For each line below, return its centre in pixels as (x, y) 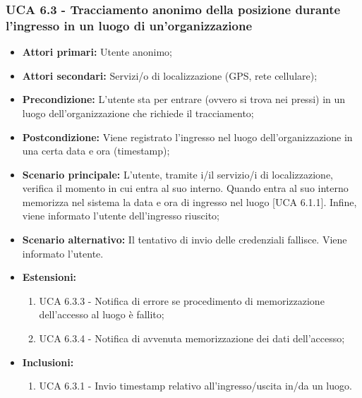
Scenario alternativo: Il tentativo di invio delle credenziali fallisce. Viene (185, 240)
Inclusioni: (48, 362)
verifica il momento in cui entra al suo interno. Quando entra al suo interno (185, 188)
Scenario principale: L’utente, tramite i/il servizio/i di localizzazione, (177, 174)
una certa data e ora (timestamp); (96, 151)
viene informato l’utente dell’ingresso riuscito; (121, 216)
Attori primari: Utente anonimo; (97, 52)
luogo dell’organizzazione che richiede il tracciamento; (138, 113)
